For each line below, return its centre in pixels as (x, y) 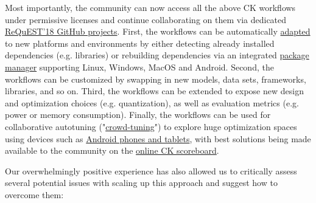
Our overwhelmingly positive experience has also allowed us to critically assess (151, 170)
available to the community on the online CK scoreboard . (112, 150)
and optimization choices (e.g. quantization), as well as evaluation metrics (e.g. (152, 102)
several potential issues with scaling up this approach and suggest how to (141, 183)
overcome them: (34, 194)
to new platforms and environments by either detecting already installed (140, 43)
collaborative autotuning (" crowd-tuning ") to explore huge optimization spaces (151, 126)
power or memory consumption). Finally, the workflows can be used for (138, 115)
